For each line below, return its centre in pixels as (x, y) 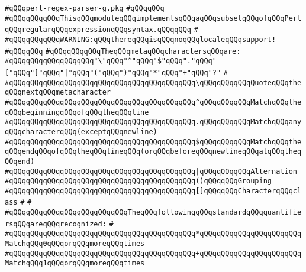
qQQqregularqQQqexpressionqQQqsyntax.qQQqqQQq (98, 30)
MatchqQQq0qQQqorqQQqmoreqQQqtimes (75, 244)
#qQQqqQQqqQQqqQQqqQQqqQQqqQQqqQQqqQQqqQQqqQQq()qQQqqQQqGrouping (138, 181)
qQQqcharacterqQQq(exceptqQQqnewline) (81, 132)
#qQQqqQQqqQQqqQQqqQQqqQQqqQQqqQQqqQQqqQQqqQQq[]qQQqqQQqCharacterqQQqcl (153, 191)
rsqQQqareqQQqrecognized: (56, 224)
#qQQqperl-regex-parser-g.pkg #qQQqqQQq (85, 8)
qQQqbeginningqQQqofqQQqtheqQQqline (77, 112)
